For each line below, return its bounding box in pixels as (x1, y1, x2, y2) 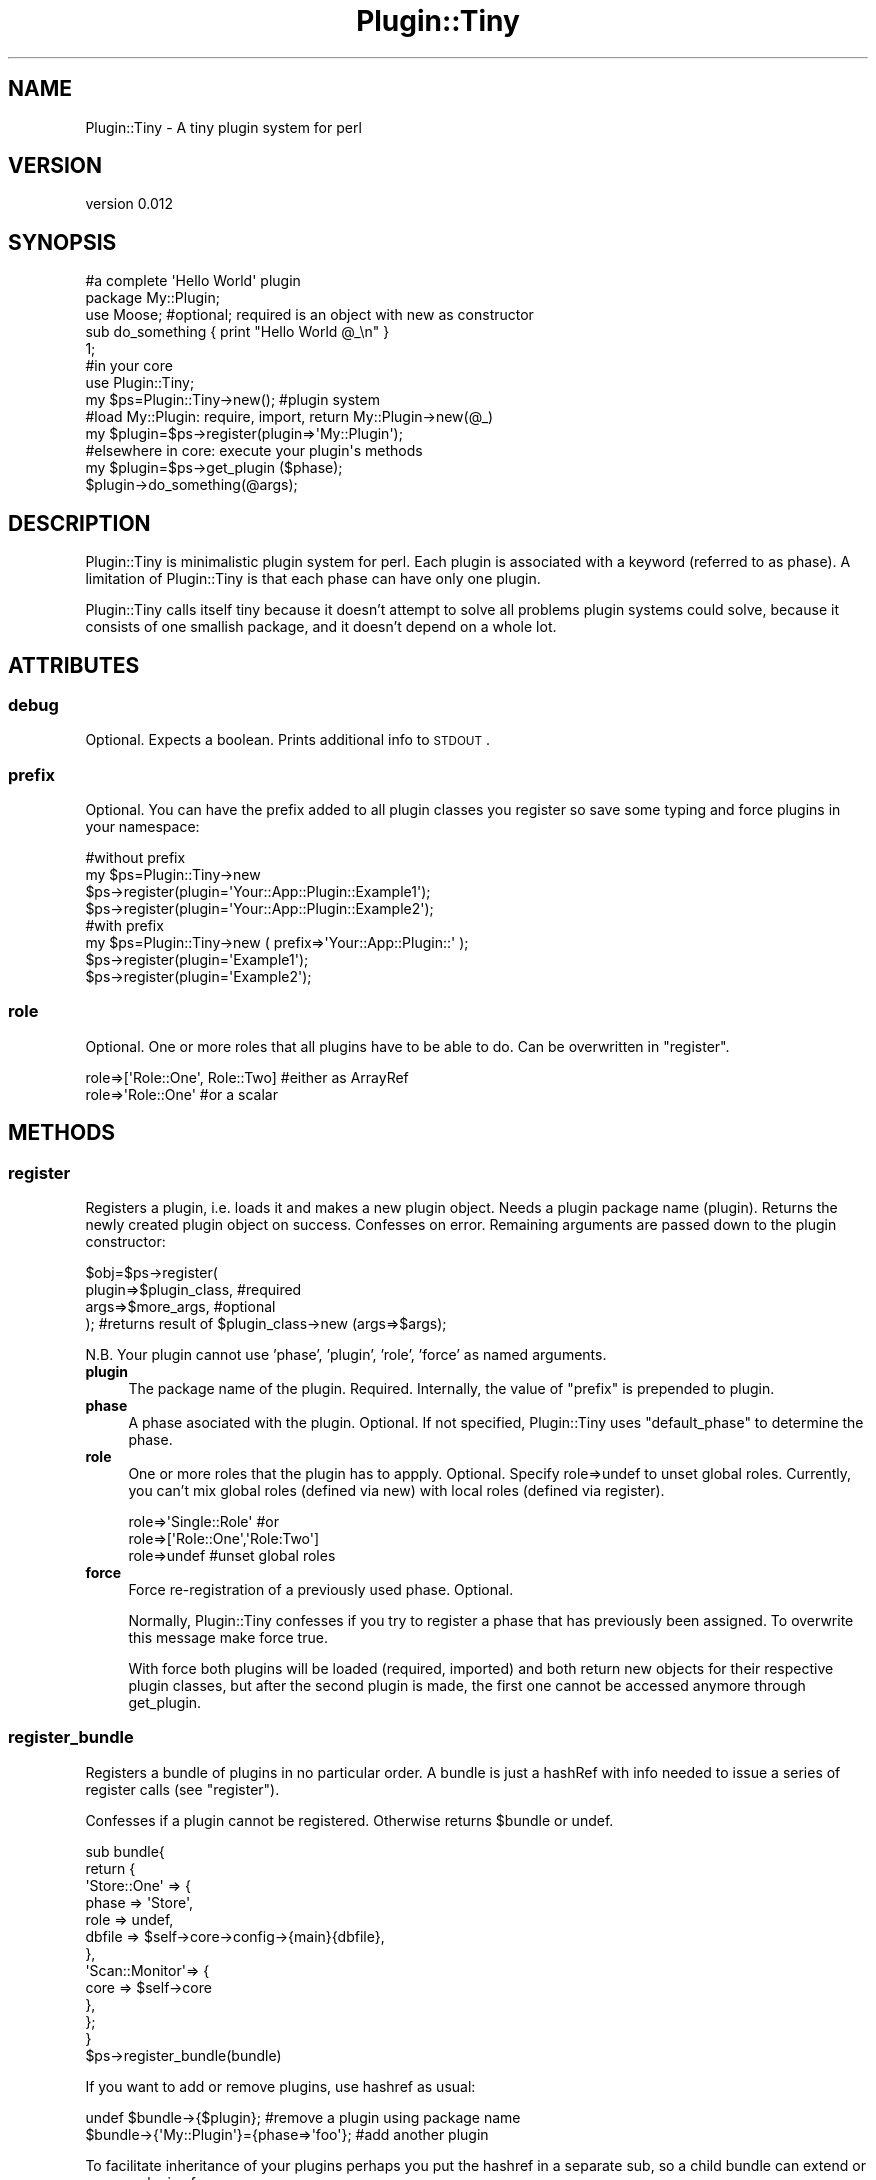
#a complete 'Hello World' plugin (85, 272, 301, 290)
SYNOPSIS (8, 229, 117, 255)
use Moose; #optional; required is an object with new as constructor (85, 306, 534, 324)
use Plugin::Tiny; (85, 374, 195, 392)
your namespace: (85, 818, 200, 836)
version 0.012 (85, 195, 174, 213)
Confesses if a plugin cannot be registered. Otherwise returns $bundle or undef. (85, 1811, 614, 1829)
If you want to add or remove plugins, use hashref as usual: (85, 2077, 476, 2095)
